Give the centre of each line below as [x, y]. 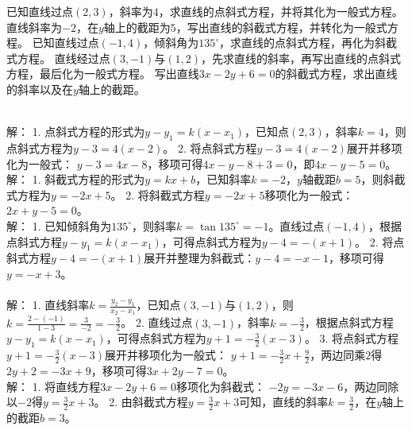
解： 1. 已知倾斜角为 [59, 225]
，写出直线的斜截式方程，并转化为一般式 [281, 27]
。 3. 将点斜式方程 [352, 338]
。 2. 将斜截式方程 [158, 194]
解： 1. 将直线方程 [54, 386]
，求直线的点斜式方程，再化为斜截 [308, 43]
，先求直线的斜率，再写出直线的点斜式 [300, 58]
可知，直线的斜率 [284, 402]
